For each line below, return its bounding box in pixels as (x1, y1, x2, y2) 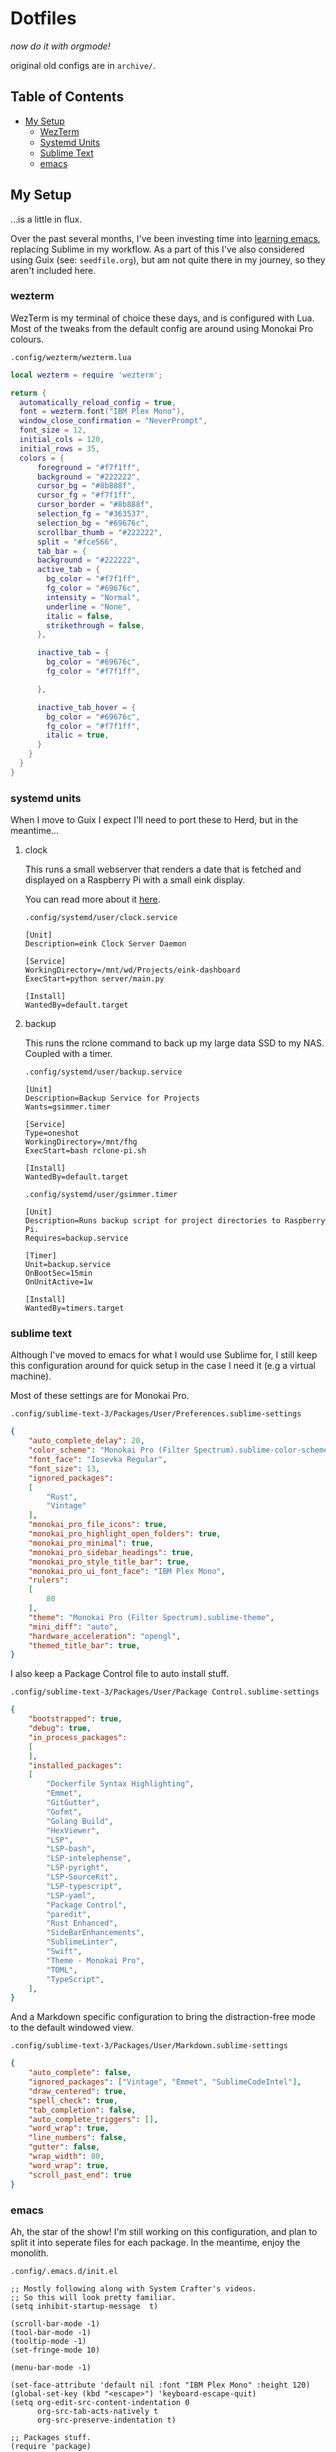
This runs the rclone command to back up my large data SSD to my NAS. (24, 1037, 325, 1049)
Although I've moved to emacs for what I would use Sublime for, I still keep (10, 1349, 318, 1361)
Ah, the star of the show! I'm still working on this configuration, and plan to (10, 2225, 318, 2237)
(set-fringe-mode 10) (10, 2345, 101, 2355)
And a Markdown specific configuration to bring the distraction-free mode (10, 2011, 316, 2023)
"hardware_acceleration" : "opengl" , (28, 1631, 182, 1641)
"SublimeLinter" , (46, 1937, 118, 1947)
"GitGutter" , (46, 1798, 101, 1808)
